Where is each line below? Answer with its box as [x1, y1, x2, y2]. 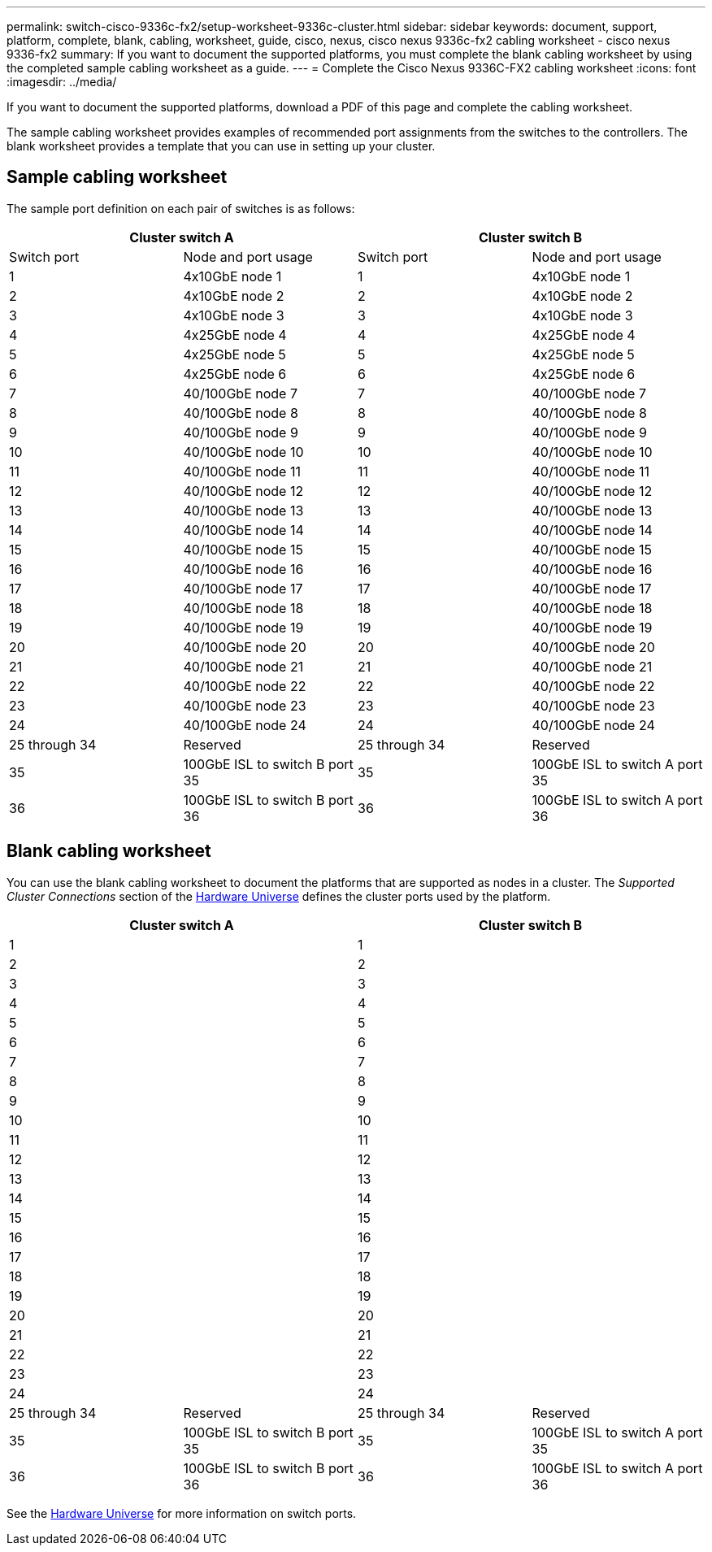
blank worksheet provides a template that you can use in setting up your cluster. [7, 139, 436, 153]
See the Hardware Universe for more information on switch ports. [7, 1506, 357, 1520]
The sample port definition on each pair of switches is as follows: [7, 201, 355, 215]
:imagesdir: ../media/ [7, 75, 117, 89]
